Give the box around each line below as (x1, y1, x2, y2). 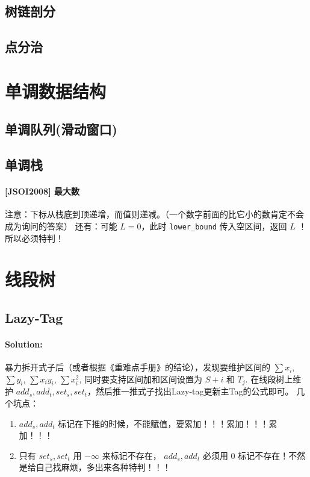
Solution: (5, 337, 43, 350)
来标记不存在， (102, 449, 161, 461)
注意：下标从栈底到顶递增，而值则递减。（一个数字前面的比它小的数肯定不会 (5, 208, 304, 220)
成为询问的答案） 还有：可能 (5, 219, 117, 232)
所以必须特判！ (5, 231, 64, 244)
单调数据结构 (5, 78, 107, 103)
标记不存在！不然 (238, 449, 306, 461)
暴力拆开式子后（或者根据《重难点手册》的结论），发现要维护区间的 (5, 361, 270, 373)
